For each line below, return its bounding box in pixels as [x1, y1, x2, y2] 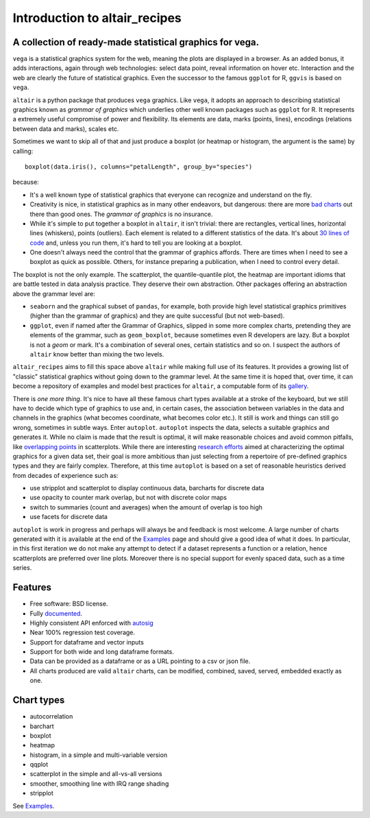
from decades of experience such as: [12, 471, 119, 479]
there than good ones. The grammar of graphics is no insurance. [29, 210, 213, 218]
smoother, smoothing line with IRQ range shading [29, 779, 169, 788]
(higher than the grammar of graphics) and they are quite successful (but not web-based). [29, 312, 285, 320]
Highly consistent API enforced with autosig [29, 618, 153, 627]
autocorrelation [29, 712, 73, 721]
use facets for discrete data [29, 513, 108, 521]
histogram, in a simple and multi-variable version [29, 751, 168, 759]
